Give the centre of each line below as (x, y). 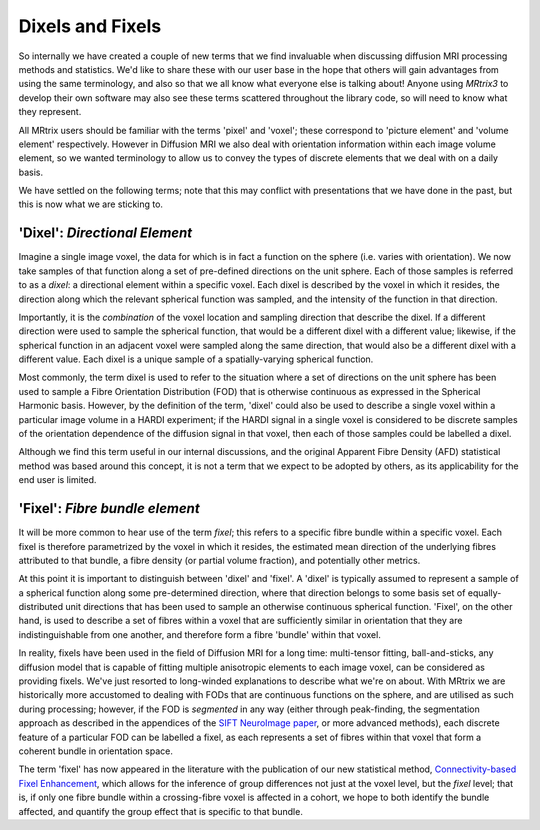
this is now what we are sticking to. (91, 204)
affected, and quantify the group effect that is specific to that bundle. (161, 811)
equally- (484, 592)
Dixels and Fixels (90, 26)
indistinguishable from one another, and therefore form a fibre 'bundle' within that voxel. (200, 634)
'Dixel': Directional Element (105, 233)
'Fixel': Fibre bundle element (109, 508)
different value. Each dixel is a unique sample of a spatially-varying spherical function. (196, 359)
